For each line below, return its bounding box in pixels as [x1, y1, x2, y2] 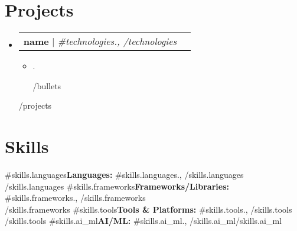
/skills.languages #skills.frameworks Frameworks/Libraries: [5, 180, 229, 192]
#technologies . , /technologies [57, 34, 177, 48]
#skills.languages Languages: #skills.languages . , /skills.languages [5, 168, 244, 181]
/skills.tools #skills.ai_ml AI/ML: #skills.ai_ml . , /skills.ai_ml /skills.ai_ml [5, 214, 282, 227]
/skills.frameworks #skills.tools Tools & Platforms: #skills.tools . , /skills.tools [5, 203, 292, 215]
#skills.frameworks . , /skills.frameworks [5, 191, 146, 204]
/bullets [32, 79, 61, 92]
